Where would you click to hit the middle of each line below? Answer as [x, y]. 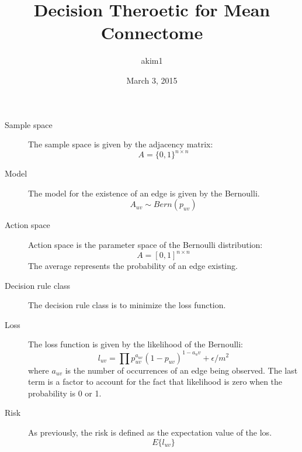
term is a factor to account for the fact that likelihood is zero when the [155, 382]
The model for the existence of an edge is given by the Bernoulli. [144, 193]
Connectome [152, 32]
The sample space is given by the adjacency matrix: [121, 144]
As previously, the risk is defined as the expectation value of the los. [150, 432]
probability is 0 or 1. [65, 393]
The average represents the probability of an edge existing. [133, 266]
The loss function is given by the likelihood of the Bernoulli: [136, 344]
